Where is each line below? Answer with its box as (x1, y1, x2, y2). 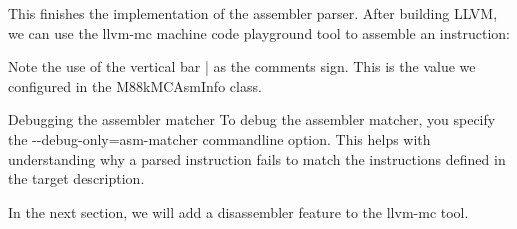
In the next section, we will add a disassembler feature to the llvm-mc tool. (8, 201, 469, 222)
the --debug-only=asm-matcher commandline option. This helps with (8, 128, 431, 149)
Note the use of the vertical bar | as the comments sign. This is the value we (8, 56, 476, 77)
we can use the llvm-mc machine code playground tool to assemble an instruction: (8, 22, 511, 43)
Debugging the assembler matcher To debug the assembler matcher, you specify (8, 109, 496, 130)
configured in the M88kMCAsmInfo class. (8, 75, 262, 96)
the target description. (8, 168, 145, 189)
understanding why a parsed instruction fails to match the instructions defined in (8, 148, 506, 169)
